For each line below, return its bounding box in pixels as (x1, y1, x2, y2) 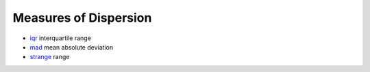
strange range (29, 53, 70, 61)
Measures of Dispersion (12, 10, 152, 25)
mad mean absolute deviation (29, 43, 113, 51)
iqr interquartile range (29, 34, 92, 42)
